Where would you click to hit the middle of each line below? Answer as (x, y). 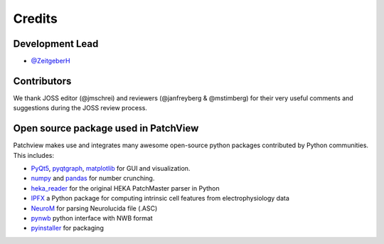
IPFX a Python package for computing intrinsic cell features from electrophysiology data (160, 198)
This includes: (34, 155)
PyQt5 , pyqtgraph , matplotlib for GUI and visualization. (111, 169)
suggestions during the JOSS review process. (80, 108)
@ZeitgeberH (50, 61)
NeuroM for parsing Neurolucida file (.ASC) (94, 208)
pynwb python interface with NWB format (92, 218)
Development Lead (56, 44)
